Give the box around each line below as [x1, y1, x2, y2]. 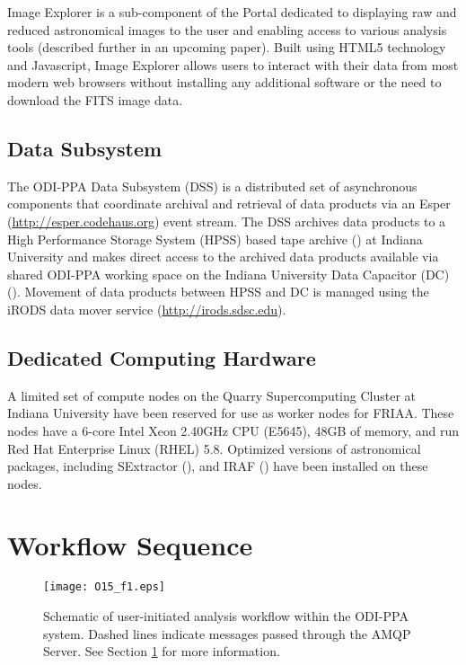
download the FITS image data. [7, 90, 183, 109]
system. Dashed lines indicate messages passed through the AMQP [43, 624, 411, 643]
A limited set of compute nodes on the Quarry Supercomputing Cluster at [7, 386, 417, 404]
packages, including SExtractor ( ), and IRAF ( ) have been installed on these [7, 457, 428, 475]
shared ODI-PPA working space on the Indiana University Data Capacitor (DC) [7, 264, 450, 283]
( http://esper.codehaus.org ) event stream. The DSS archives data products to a [7, 211, 446, 230]
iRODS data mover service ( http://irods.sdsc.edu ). [7, 299, 286, 318]
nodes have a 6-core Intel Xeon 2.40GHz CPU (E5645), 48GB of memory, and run [7, 421, 460, 439]
